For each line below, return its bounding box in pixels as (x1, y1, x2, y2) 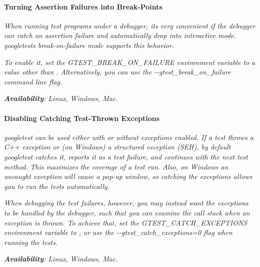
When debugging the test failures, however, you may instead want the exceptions (4, 197, 249, 208)
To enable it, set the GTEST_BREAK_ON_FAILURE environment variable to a (4, 56, 256, 67)
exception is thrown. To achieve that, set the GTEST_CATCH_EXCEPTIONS (4, 217, 248, 227)
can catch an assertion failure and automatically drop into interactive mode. (4, 30, 236, 40)
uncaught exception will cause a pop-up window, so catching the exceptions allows (4, 171, 253, 181)
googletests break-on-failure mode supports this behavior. (4, 39, 174, 50)
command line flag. (4, 76, 62, 86)
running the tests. (4, 236, 58, 247)
